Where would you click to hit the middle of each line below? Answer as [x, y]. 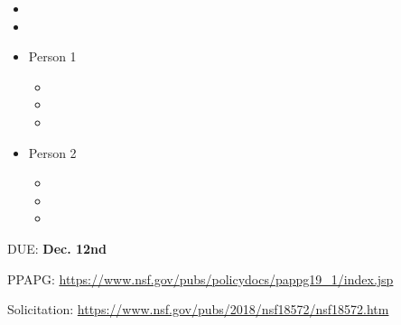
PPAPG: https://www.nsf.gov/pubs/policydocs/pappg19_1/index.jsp [200, 279]
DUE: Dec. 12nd [57, 248]
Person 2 [52, 152]
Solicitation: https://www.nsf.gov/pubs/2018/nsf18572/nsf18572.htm [198, 309]
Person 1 [52, 56]
